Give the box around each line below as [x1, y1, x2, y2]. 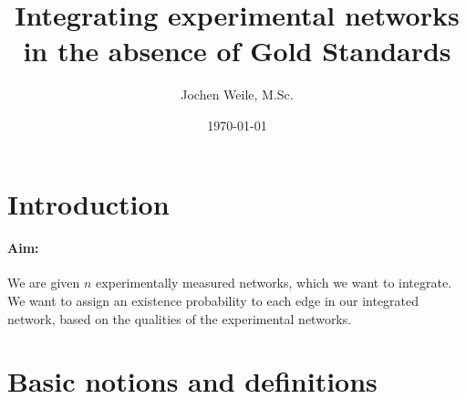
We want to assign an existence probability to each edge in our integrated [7, 291, 419, 310]
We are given [7, 273, 80, 292]
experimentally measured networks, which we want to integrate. [96, 273, 452, 292]
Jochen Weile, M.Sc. [181, 85, 294, 104]
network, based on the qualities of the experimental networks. [7, 309, 352, 328]
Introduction [7, 184, 170, 222]
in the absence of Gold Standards [23, 32, 451, 69]
